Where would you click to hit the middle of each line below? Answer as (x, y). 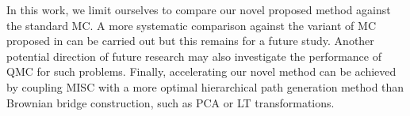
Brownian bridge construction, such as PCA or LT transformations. (171, 102)
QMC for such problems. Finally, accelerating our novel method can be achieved (201, 71)
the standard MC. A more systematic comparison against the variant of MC (192, 25)
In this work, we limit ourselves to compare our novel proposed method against (199, 9)
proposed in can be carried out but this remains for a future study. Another (190, 41)
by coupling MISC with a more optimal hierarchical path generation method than (205, 86)
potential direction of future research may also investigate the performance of (194, 56)
